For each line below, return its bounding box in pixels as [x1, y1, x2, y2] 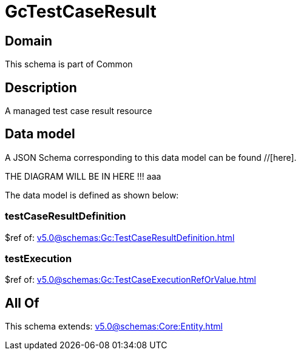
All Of [5, 295, 39, 311]
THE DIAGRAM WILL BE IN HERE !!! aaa [5, 171, 161, 181]
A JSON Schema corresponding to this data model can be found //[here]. [5, 152, 297, 163]
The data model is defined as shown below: [5, 189, 179, 200]
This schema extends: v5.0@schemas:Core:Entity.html [5, 321, 223, 332]
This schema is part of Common [5, 59, 133, 70]
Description [5, 79, 77, 95]
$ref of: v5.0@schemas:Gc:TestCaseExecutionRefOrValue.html [5, 274, 256, 285]
